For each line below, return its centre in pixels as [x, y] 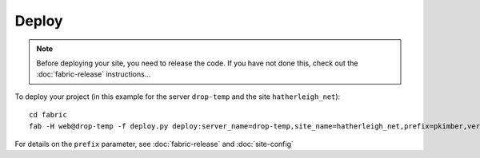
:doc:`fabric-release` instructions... [94, 74]
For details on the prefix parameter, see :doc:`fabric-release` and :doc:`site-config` [154, 144]
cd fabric [48, 115]
